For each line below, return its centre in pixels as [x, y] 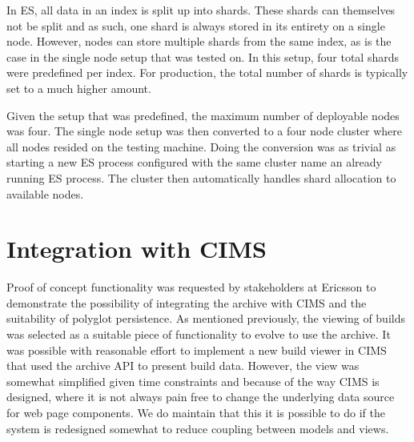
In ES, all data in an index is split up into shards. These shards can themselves [201, 10]
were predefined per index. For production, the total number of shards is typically [207, 72]
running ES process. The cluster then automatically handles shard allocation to [201, 177]
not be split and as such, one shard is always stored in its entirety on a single [196, 25]
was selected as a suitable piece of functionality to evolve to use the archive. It [199, 334]
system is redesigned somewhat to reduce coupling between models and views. [198, 428]
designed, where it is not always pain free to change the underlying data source [201, 397]
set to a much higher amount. [79, 88]
